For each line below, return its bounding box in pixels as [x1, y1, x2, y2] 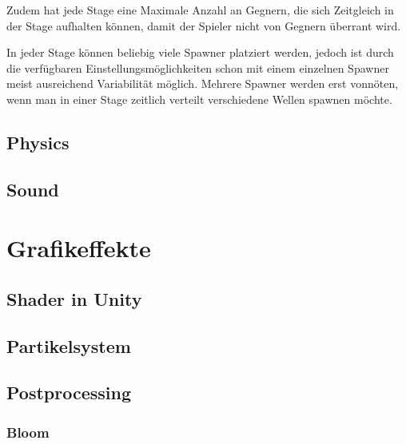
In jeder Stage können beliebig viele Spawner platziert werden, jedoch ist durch [6, 44, 394, 61]
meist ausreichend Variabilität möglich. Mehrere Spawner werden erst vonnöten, [6, 75, 399, 92]
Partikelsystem [6, 333, 131, 358]
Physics [6, 129, 70, 154]
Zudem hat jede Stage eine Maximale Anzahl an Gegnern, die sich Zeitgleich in [6, 2, 394, 18]
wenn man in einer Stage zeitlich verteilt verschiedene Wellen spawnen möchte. [6, 90, 392, 107]
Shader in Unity [6, 286, 142, 311]
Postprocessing [6, 380, 132, 405]
